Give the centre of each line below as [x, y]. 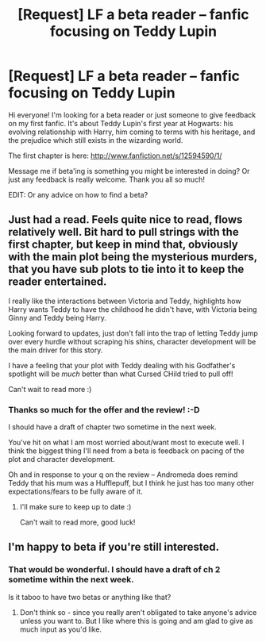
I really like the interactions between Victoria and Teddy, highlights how [125, 301]
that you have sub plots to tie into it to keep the [126, 269]
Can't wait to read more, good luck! [77, 522]
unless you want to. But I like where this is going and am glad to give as [136, 621]
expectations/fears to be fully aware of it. [75, 492]
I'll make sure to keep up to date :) [75, 507]
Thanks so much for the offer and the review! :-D [104, 409]
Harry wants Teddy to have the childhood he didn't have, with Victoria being [133, 309]
